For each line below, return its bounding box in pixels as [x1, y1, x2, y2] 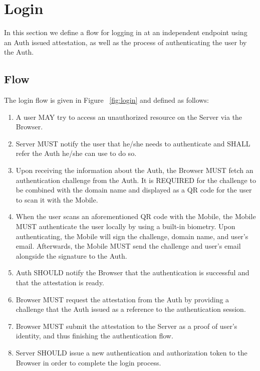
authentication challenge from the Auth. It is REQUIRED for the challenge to [16, 174, 256, 185]
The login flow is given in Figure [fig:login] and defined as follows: [4, 95, 209, 105]
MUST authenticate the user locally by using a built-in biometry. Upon [16, 221, 235, 232]
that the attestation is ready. [16, 277, 104, 288]
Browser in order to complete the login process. [16, 357, 161, 367]
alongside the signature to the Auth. [16, 250, 127, 261]
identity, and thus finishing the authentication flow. [16, 330, 173, 341]
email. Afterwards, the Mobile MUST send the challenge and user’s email [16, 241, 241, 251]
